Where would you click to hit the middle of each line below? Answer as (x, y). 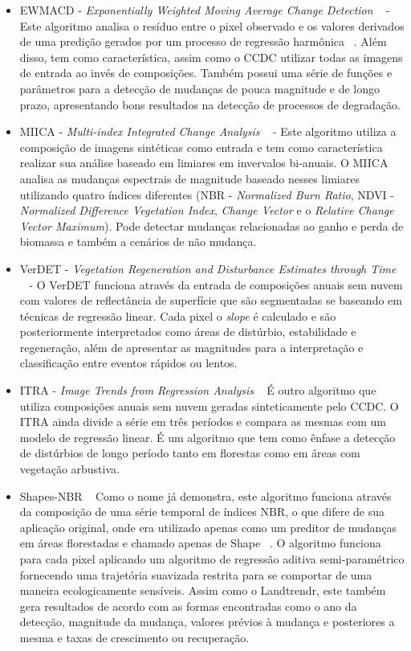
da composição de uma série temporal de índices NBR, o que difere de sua (202, 512)
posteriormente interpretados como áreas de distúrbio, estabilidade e (188, 332)
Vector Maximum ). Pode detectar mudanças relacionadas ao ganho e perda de (212, 225)
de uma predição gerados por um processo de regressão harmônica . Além (203, 41)
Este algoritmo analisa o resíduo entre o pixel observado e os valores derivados (212, 25)
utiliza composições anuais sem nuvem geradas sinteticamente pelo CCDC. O (209, 405)
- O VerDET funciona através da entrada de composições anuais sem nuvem (216, 284)
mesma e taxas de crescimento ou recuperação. (134, 637)
